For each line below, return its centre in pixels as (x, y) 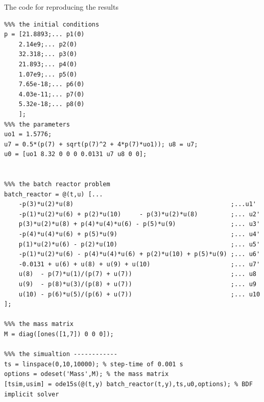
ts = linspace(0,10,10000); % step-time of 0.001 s (94, 364)
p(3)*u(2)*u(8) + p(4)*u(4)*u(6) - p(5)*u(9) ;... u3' (139, 224)
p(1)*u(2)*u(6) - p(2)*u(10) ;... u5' (139, 244)
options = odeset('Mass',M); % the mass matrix (87, 374)
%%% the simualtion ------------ (61, 354)
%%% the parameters (37, 124)
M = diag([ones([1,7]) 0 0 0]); (59, 334)
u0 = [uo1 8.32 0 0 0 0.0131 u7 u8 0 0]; (76, 154)
